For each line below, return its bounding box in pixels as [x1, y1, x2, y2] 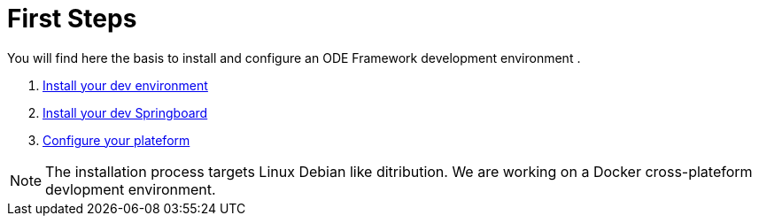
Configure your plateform [43, 132, 190, 148]
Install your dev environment [43, 77, 208, 93]
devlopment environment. [45, 180, 216, 198]
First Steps [7, 4, 137, 34]
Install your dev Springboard [43, 104, 208, 120]
